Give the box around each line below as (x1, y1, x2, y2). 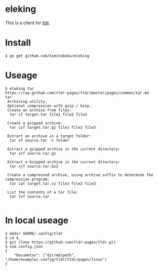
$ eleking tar (5, 86, 35, 91)
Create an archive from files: (7, 108, 72, 113)
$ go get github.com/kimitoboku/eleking (5, 53, 90, 58)
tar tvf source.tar (9, 194, 50, 199)
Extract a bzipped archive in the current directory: (7, 159, 120, 164)
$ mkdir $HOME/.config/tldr (5, 231, 63, 236)
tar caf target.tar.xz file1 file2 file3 (9, 181, 96, 186)
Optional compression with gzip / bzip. (7, 103, 92, 108)
